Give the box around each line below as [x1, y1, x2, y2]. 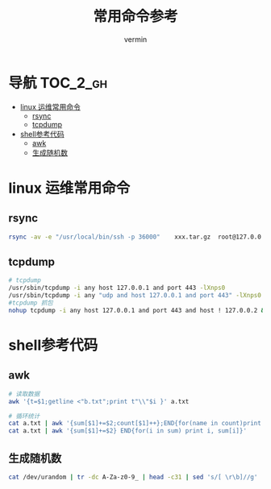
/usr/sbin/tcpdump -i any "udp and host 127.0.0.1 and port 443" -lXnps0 [8, 292, 262, 300]
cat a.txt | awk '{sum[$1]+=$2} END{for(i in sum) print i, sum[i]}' [8, 427, 248, 435]
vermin [123, 34, 148, 44]
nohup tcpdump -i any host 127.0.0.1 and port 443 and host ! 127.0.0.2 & [8, 306, 265, 314]
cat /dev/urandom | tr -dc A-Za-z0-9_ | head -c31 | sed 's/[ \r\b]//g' [8, 473, 258, 481]
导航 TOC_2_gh [8, 73, 107, 92]
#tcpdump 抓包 [8, 299, 54, 307]
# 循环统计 [8, 412, 40, 420]
